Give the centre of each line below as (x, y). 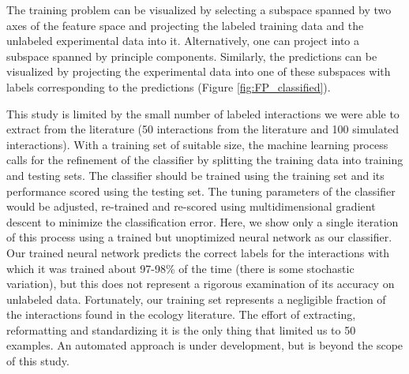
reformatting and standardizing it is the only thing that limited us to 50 (181, 329)
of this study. (38, 361)
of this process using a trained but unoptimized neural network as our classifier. (199, 237)
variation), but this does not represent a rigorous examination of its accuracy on (201, 284)
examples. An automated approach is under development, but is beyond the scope (205, 345)
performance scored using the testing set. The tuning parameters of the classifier (201, 191)
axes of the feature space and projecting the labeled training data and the (185, 25)
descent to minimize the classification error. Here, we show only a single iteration (203, 221)
